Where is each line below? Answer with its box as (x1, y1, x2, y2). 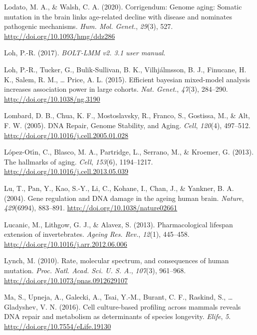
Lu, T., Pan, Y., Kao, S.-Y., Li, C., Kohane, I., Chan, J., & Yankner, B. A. (4, 182, 234, 193)
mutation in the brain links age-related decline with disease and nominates (4, 11, 232, 21)
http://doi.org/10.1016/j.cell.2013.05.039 (4, 166, 128, 176)
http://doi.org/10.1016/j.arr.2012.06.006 (4, 238, 127, 249)
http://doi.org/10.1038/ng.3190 (4, 93, 100, 104)
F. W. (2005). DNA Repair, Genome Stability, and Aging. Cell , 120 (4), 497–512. (4, 120, 251, 130)
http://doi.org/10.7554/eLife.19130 (4, 321, 111, 332)
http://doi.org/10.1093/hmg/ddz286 (4, 30, 115, 41)
